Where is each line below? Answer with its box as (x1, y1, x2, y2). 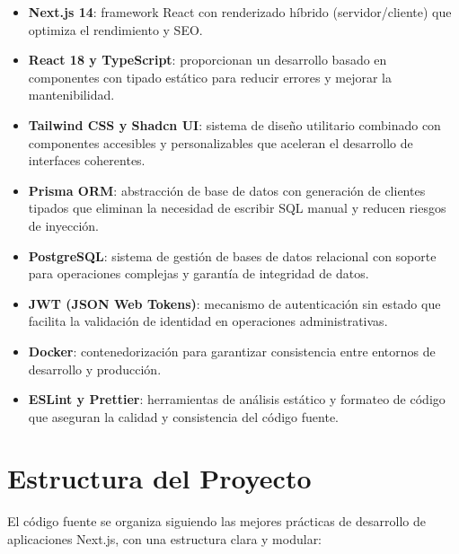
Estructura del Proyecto (7, 460, 312, 497)
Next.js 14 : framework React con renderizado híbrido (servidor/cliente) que (28, 3, 452, 21)
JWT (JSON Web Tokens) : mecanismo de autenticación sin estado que (28, 294, 441, 312)
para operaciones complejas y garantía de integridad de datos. (28, 264, 369, 283)
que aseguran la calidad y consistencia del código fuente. (28, 407, 340, 426)
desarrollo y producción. (28, 359, 162, 378)
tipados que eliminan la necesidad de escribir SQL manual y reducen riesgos (28, 198, 446, 217)
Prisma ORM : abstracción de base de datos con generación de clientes (28, 180, 426, 199)
